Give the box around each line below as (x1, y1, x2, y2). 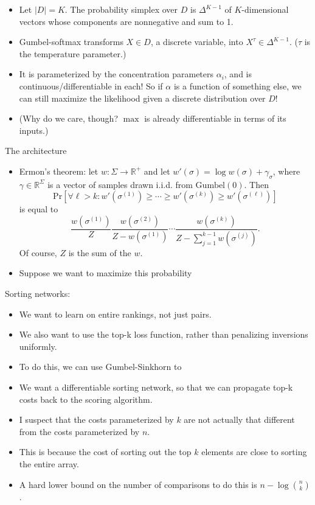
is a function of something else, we (173, 79, 302, 92)
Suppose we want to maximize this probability (19, 266, 192, 279)
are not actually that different (184, 413, 295, 426)
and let (144, 164, 170, 177)
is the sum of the (68, 246, 131, 259)
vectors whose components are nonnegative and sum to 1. (19, 15, 234, 27)
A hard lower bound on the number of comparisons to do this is (19, 478, 257, 490)
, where (272, 164, 300, 177)
